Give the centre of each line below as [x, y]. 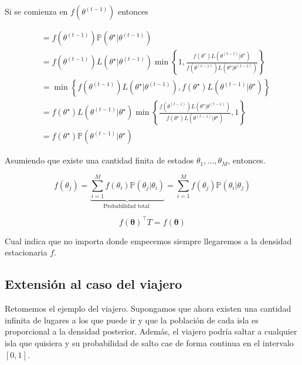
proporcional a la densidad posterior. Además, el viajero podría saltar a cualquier [151, 331]
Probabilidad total [126, 206]
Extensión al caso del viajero [94, 284]
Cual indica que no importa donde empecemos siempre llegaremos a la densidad [148, 241]
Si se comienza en [36, 11]
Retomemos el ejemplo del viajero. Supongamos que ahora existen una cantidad [148, 308]
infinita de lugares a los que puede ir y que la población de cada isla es [132, 320]
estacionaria [26, 252]
